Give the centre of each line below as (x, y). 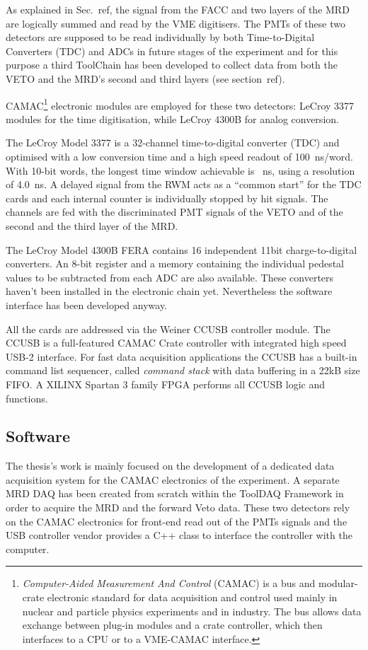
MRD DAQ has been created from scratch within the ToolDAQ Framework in (175, 493)
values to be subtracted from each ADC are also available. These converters (170, 277)
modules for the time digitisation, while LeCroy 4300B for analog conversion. (172, 118)
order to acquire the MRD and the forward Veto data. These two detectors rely (178, 507)
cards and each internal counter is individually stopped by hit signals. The (167, 198)
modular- (338, 583)
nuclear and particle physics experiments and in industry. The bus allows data (192, 611)
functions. (27, 398)
